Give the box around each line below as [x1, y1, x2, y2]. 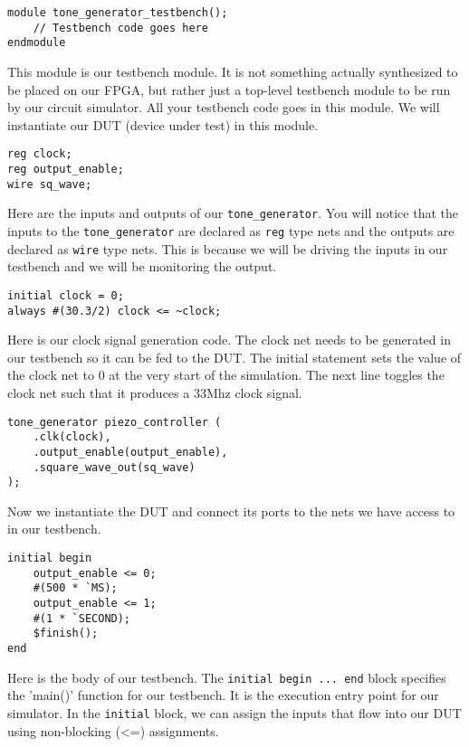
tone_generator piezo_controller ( [7, 415, 222, 429]
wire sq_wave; [7, 177, 92, 191]
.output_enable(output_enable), [33, 445, 228, 459]
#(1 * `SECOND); [33, 611, 131, 625]
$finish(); [33, 627, 99, 640]
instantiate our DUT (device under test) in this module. [7, 115, 319, 134]
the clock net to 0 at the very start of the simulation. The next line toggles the [7, 365, 445, 384]
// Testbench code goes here [33, 21, 208, 34]
